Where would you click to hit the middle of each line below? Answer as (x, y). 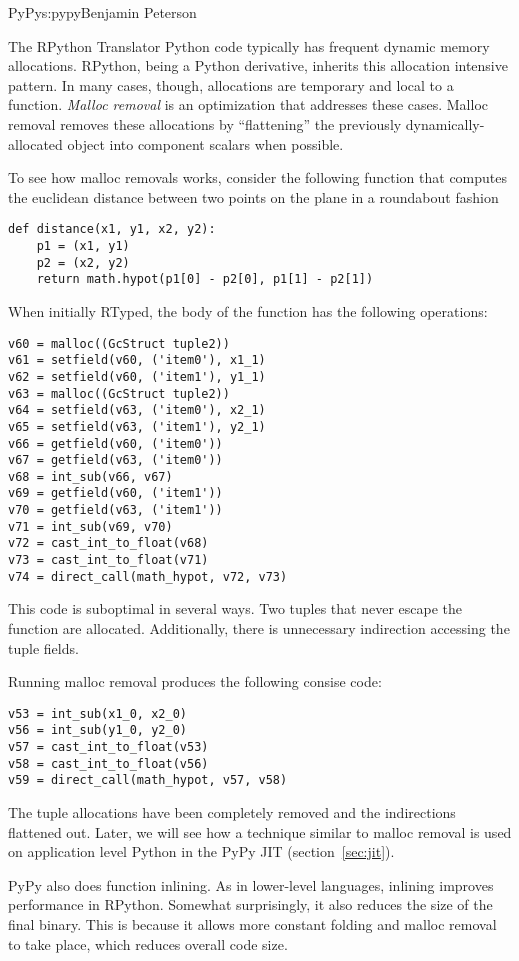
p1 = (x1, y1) (83, 246)
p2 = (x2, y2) (83, 262)
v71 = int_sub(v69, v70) (90, 526)
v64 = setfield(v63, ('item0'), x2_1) (137, 410)
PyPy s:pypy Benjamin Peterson (102, 12)
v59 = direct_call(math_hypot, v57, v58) (148, 780)
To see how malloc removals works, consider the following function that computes (258, 177)
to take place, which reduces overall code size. (148, 943)
